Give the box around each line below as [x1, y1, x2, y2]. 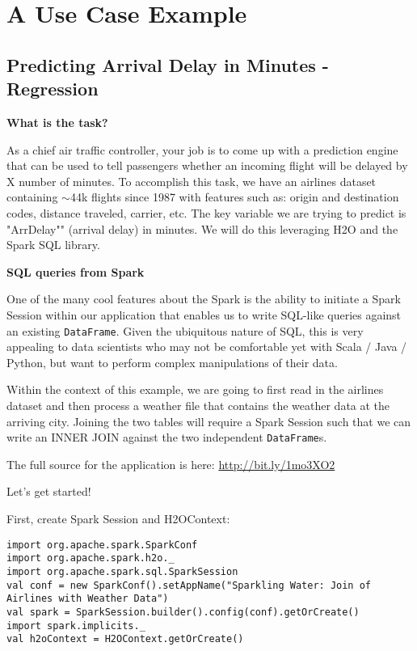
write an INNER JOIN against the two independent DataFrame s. [6, 429, 327, 446]
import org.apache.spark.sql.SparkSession [6, 565, 238, 577]
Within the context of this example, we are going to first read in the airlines [6, 381, 384, 398]
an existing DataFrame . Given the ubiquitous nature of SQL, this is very [6, 322, 364, 339]
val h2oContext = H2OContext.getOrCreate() [6, 633, 244, 645]
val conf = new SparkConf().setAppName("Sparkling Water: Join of [6, 579, 372, 591]
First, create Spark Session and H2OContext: [6, 509, 230, 526]
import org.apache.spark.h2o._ [6, 552, 175, 564]
